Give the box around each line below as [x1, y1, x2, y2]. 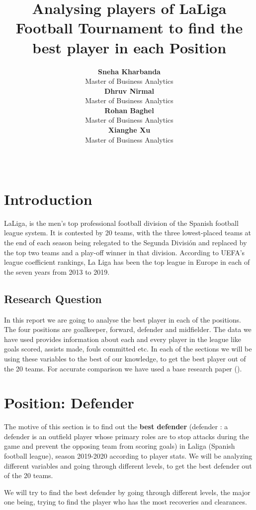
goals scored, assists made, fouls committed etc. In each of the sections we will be [4, 343, 252, 354]
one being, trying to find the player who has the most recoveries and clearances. [4, 497, 247, 507]
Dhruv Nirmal [104, 85, 155, 96]
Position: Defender [4, 392, 134, 413]
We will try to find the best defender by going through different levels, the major [4, 487, 251, 497]
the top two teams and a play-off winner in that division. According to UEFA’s [4, 247, 245, 257]
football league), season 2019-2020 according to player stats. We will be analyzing [4, 451, 253, 461]
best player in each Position [32, 37, 227, 57]
